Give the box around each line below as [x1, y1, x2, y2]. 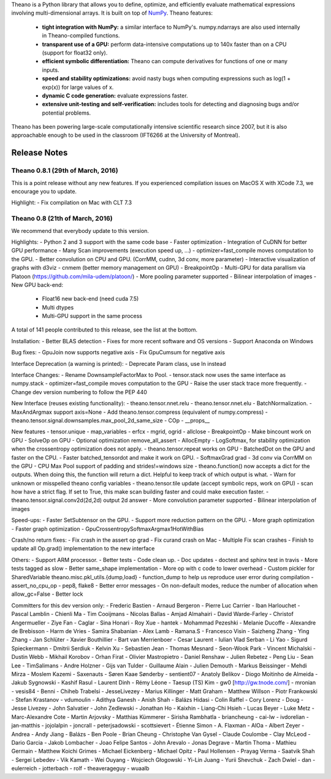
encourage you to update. [11, 188, 77, 196]
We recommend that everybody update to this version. [11, 227, 150, 234]
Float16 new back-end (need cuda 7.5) [42, 295, 139, 303]
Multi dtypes [42, 303, 74, 311]
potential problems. [42, 109, 91, 116]
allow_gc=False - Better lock [11, 590, 83, 598]
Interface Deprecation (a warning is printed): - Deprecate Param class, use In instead [11, 360, 226, 367]
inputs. [42, 66, 59, 74]
